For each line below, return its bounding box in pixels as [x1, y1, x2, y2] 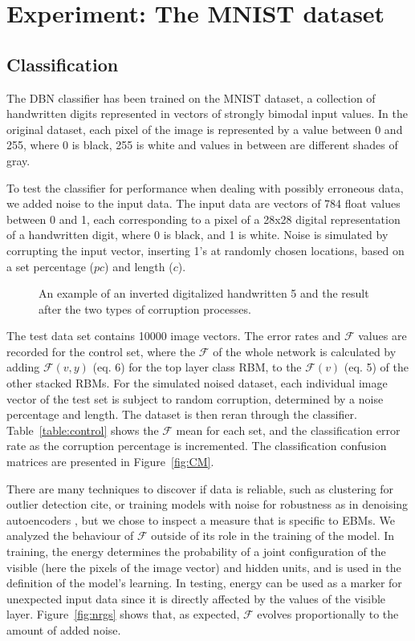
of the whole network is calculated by [213, 343, 397, 359]
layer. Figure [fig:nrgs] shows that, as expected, [6, 606, 240, 623]
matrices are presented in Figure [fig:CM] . [6, 453, 214, 470]
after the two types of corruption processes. [39, 300, 251, 317]
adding [6, 359, 40, 375]
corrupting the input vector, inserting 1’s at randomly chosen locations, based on [6, 241, 405, 258]
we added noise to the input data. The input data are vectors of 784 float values [6, 195, 401, 212]
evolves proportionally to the [257, 606, 399, 623]
